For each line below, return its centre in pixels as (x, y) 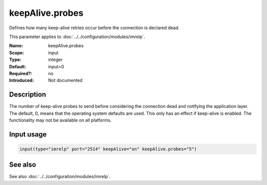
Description (28, 95)
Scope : (17, 52)
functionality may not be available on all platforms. (60, 120)
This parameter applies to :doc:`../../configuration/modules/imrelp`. (77, 37)
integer (55, 60)
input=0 (56, 66)
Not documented (65, 80)
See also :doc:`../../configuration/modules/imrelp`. (60, 177)
